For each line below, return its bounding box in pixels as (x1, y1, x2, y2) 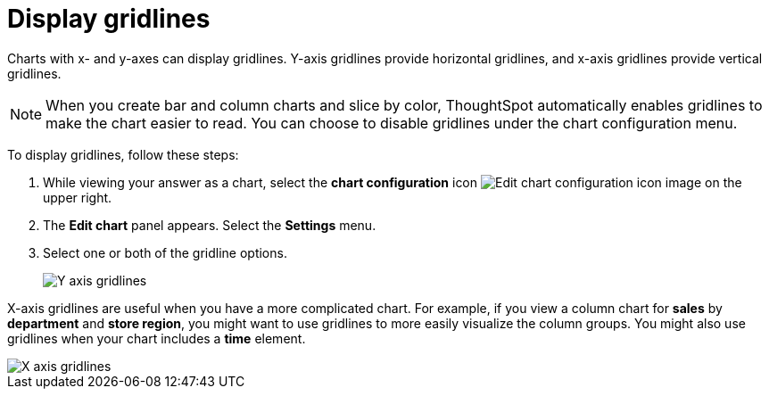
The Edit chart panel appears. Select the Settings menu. (43, 217, 376, 233)
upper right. (43, 189, 112, 205)
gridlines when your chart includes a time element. (7, 330, 306, 346)
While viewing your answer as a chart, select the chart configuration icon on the (43, 174, 742, 190)
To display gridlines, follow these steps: (7, 146, 239, 162)
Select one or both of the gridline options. (43, 244, 287, 260)
